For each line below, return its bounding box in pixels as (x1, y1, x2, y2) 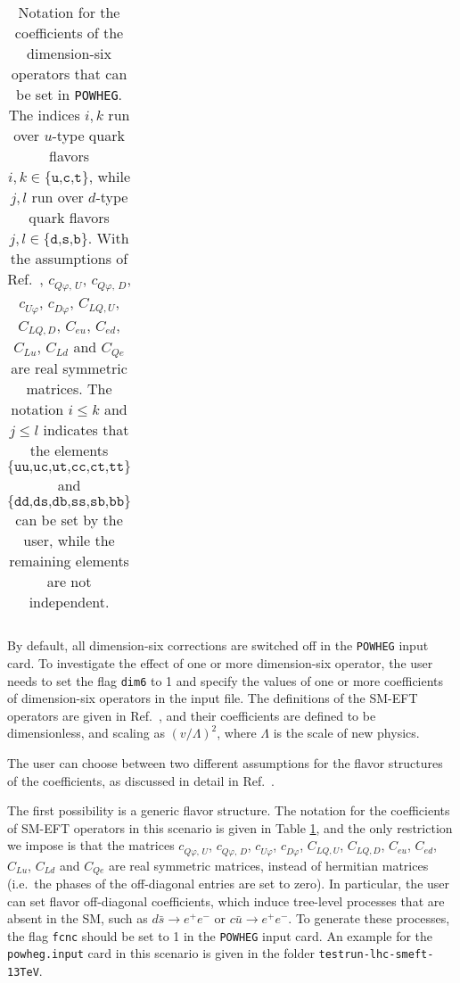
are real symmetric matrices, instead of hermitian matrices (108, 855, 429, 874)
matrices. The (26, 378, 112, 400)
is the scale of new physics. (273, 723, 420, 742)
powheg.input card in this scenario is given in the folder (7, 944, 315, 962)
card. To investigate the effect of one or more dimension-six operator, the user (7, 654, 433, 673)
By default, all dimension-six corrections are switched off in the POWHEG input (7, 636, 429, 655)
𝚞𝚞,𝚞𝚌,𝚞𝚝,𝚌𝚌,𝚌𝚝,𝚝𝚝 (14, 459, 125, 475)
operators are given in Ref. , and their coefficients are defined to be (7, 706, 376, 724)
